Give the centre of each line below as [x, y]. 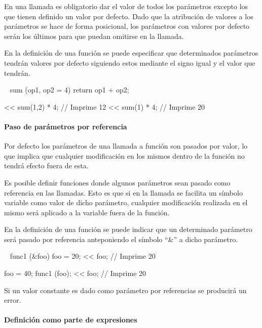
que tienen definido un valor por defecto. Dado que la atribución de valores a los [129, 16]
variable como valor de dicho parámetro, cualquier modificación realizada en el [126, 202]
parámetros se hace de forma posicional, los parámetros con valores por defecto [127, 26]
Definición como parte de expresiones [71, 320]
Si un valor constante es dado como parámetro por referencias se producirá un [125, 290]
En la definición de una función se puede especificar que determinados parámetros [131, 53]
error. [13, 300]
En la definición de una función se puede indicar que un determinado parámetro [128, 229]
